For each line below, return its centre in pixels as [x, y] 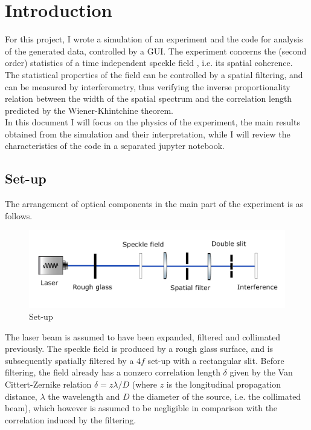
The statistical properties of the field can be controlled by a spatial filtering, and [154, 74]
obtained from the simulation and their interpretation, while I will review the [148, 134]
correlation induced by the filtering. [71, 419]
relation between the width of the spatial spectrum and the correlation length [149, 98]
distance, [21, 396]
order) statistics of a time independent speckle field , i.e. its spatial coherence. [149, 63]
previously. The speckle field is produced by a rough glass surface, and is [139, 349]
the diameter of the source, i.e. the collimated [217, 396]
